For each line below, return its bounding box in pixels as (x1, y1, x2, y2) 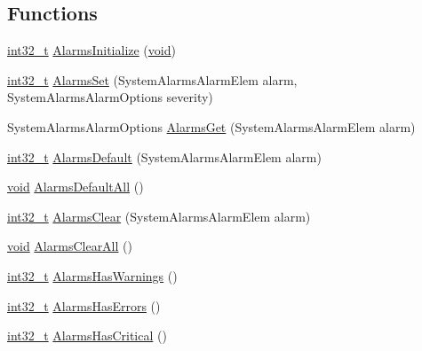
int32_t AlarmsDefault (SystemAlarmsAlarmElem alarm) (7, 147, 322, 166)
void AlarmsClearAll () (7, 237, 132, 255)
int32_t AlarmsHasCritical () (7, 326, 167, 345)
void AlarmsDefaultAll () (7, 177, 144, 196)
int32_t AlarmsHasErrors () (7, 296, 161, 315)
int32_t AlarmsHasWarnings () (7, 266, 178, 285)
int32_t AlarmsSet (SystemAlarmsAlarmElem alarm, (7, 70, 298, 89)
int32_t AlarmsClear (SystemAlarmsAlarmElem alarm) (7, 207, 311, 225)
